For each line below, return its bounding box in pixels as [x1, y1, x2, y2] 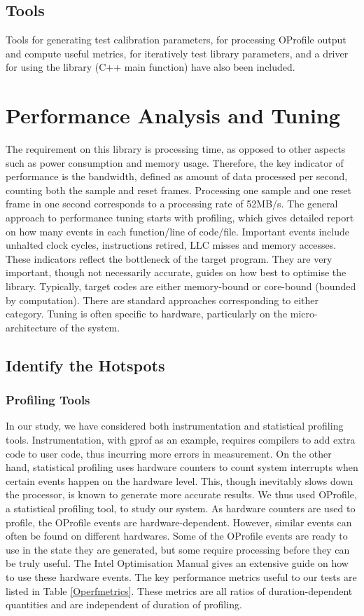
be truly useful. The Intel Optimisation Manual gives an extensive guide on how [6, 556, 349, 570]
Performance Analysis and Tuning [6, 101, 340, 130]
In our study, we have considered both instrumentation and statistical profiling [6, 418, 344, 433]
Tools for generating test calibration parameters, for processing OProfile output [6, 32, 346, 47]
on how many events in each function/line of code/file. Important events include [6, 224, 349, 238]
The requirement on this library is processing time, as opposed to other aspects [6, 142, 346, 156]
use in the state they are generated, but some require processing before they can [6, 542, 350, 556]
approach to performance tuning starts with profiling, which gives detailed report [6, 210, 354, 225]
